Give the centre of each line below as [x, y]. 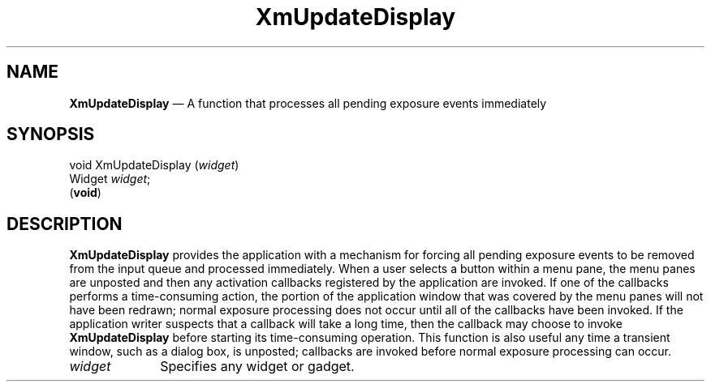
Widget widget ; [110, 179]
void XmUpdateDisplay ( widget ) [154, 165]
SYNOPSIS [51, 134]
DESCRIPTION [65, 224]
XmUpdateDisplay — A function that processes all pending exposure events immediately [308, 103]
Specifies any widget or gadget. [257, 367]
